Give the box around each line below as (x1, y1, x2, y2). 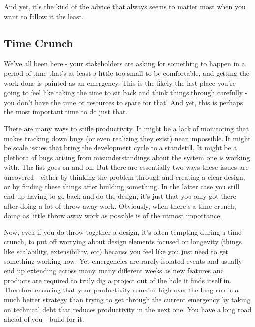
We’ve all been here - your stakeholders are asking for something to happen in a (4, 58, 245, 69)
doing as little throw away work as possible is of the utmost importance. (4, 210, 222, 220)
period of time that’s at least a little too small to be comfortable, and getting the (4, 68, 250, 78)
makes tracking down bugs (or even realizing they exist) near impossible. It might (4, 133, 251, 143)
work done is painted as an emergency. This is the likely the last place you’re (4, 77, 236, 88)
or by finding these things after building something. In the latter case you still (4, 181, 240, 191)
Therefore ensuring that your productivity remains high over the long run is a (4, 285, 239, 295)
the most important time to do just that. (4, 107, 127, 117)
